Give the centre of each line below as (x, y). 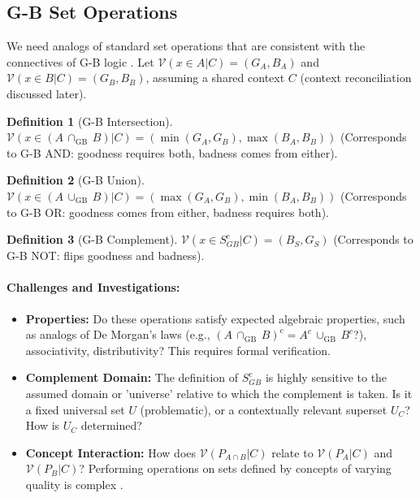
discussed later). (47, 93)
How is (43, 425)
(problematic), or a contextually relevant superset (264, 409)
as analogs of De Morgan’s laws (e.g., (118, 334)
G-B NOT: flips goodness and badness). (106, 255)
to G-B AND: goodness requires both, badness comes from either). (172, 152)
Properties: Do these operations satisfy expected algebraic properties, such (215, 318)
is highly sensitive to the (326, 377)
